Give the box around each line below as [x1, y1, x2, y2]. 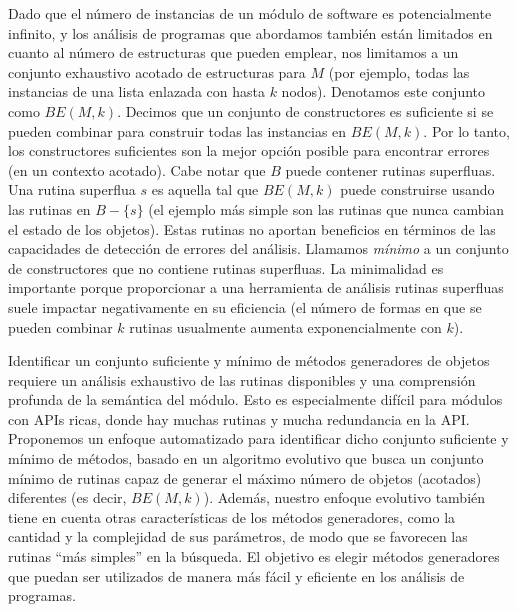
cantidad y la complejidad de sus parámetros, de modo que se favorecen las [8, 526, 468, 547]
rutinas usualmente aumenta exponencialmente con [129, 316, 442, 337]
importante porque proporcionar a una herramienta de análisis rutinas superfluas [8, 277, 504, 298]
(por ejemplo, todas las [328, 61, 470, 82]
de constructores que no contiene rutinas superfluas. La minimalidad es [8, 257, 444, 278]
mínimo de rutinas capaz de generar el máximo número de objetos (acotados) [8, 467, 482, 488]
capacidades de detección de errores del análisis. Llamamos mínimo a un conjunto [8, 238, 509, 259]
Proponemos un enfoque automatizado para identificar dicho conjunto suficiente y [8, 428, 509, 449]
